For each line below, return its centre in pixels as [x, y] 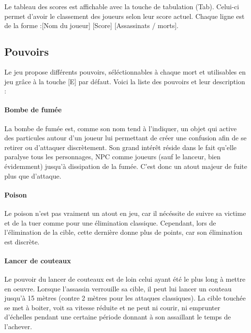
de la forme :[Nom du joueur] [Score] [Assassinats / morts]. [91, 25]
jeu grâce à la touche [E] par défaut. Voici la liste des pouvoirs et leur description [125, 81]
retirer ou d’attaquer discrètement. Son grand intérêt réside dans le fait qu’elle [121, 147]
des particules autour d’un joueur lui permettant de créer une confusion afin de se [125, 138]
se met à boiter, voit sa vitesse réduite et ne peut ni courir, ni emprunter [112, 307]
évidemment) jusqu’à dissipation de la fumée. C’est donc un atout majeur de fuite [126, 166]
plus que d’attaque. [33, 175]
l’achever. [18, 326]
